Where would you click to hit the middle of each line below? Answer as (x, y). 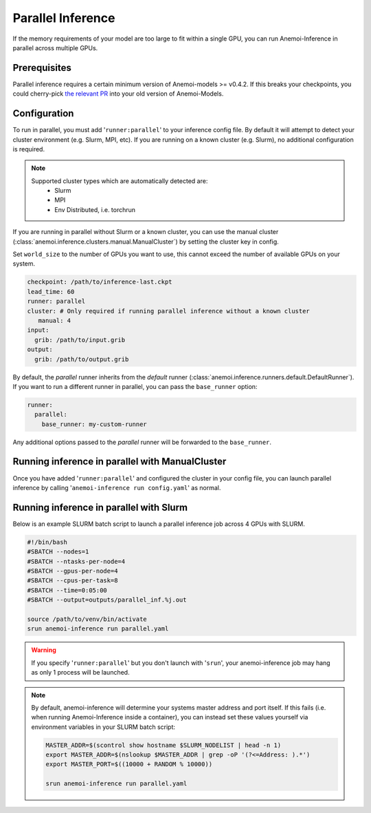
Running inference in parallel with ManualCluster (120, 462)
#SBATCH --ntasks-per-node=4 (76, 561)
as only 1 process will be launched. (80, 673)
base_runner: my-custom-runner (94, 424)
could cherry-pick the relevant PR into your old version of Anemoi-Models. (118, 94)
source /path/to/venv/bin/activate (87, 619)
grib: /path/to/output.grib (82, 359)
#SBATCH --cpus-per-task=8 (72, 581)
